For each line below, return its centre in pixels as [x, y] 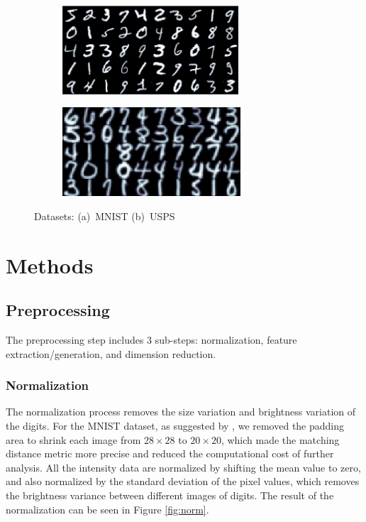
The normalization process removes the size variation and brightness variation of [181, 412]
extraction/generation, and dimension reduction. [111, 353]
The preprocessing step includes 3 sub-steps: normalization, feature [151, 339]
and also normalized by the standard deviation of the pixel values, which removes [183, 481]
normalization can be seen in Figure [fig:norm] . [107, 509]
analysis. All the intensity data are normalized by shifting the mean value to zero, [183, 467]
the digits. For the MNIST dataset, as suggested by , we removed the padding [175, 425]
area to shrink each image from [73, 439]
